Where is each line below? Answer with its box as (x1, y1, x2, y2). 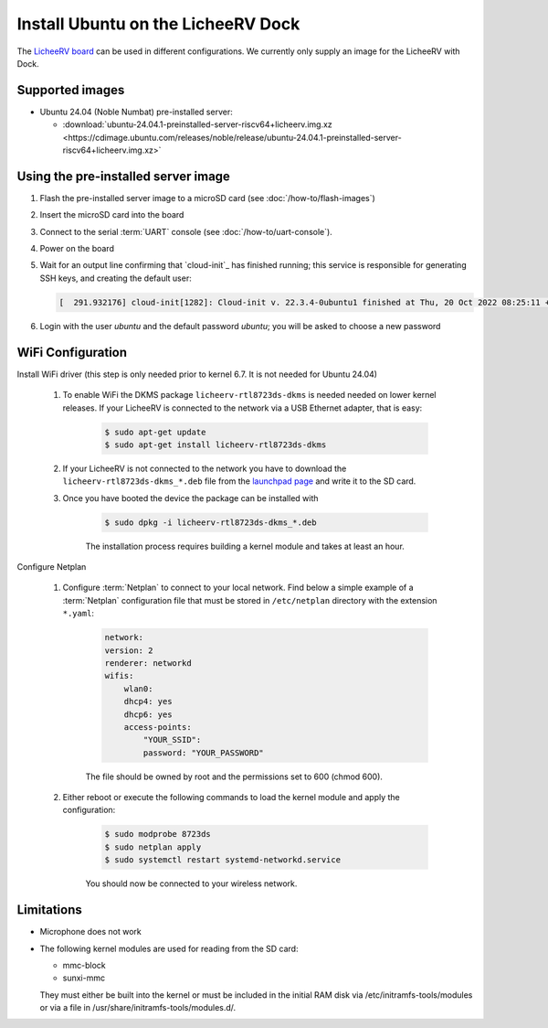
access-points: (123, 722, 192, 732)
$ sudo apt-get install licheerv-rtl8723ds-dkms (104, 439, 327, 450)
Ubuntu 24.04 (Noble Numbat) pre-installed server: (39, 106, 233, 117)
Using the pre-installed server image (16, 168, 230, 184)
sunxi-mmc (62, 972, 105, 983)
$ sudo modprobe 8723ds (104, 829, 212, 840)
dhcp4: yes (123, 696, 173, 707)
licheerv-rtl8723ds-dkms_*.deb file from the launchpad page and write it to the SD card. (62, 476, 416, 487)
